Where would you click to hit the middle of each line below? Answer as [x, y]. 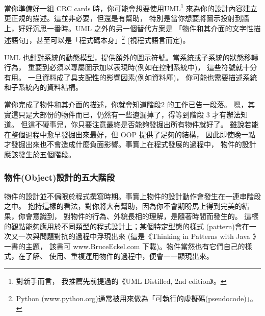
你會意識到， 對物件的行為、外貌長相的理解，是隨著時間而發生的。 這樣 [138, 216]
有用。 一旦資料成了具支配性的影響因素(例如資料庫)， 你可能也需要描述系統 [131, 77]
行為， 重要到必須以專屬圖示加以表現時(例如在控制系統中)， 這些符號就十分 [131, 67]
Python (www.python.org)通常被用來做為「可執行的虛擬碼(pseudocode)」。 [137, 298]
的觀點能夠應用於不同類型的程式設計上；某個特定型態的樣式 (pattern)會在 [127, 226]
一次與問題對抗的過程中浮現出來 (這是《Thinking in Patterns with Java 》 [139, 236]
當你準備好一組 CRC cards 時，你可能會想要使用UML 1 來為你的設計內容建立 [131, 7]
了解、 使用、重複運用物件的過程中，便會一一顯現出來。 [119, 256]
